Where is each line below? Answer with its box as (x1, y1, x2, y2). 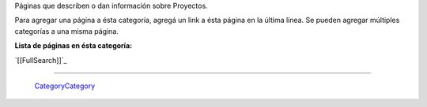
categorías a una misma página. (14, 26, 119, 35)
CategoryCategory (34, 81, 96, 90)
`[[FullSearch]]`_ (14, 55, 67, 65)
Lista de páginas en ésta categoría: (14, 41, 133, 50)
